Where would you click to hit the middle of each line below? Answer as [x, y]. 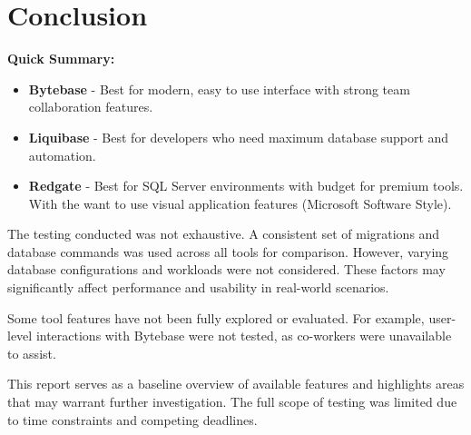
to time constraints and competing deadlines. [132, 419]
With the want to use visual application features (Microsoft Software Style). [240, 203]
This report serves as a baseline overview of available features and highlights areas [236, 384]
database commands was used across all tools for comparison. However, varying [228, 251]
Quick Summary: [61, 59]
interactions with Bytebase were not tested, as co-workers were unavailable [244, 336]
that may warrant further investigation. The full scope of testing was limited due [232, 402]
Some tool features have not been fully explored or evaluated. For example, [216, 317]
